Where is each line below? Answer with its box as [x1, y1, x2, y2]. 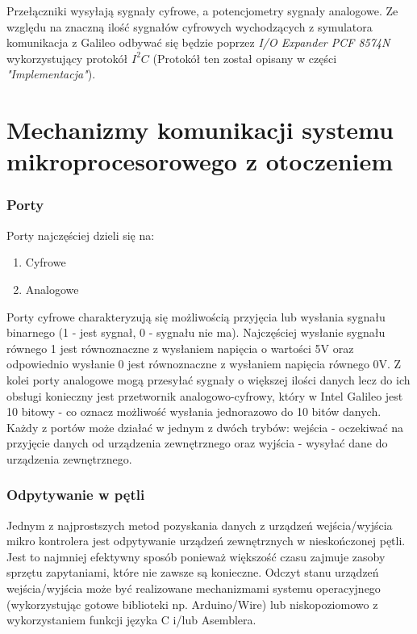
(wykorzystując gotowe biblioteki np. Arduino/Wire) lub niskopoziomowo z [6, 595, 378, 612]
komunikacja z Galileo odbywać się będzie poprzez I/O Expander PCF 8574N [6, 34, 390, 51]
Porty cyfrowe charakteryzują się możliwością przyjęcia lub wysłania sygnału [6, 308, 386, 325]
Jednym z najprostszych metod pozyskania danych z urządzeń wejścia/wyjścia [6, 516, 393, 533]
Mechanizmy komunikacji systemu [6, 113, 394, 146]
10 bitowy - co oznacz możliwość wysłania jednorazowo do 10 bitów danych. [6, 403, 382, 420]
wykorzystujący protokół [6, 49, 128, 66]
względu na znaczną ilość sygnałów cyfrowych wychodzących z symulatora [6, 18, 373, 35]
